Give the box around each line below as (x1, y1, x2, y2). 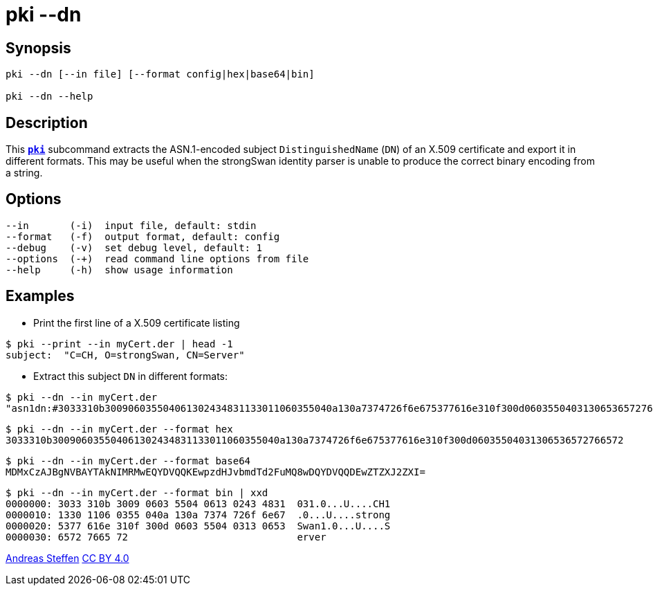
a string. (6, 167, 43, 179)
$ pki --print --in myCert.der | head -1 (6, 338, 233, 349)
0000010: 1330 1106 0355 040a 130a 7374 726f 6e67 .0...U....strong (6, 509, 391, 520)
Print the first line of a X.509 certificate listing (33, 316, 240, 329)
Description (6, 113, 88, 131)
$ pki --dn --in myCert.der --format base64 (6, 455, 251, 466)
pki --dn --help (6, 91, 93, 102)
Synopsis (6, 39, 71, 57)
